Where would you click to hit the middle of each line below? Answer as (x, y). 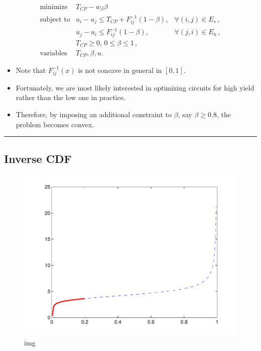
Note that (31, 70)
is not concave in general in (120, 70)
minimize (54, 7)
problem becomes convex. (55, 124)
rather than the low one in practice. (71, 97)
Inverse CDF (38, 159)
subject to (55, 20)
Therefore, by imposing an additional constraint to (94, 114)
